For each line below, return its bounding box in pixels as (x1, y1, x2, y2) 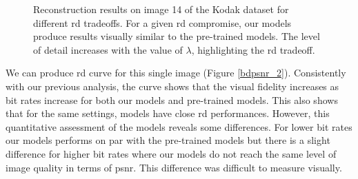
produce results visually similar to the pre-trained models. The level (33, 29, 320, 43)
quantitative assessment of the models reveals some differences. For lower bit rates (6, 119, 352, 134)
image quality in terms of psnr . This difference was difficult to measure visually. (6, 160, 342, 174)
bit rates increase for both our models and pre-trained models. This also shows (6, 92, 338, 107)
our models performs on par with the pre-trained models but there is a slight (6, 133, 330, 147)
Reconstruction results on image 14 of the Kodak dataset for (33, 2, 289, 16)
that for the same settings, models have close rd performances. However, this (6, 106, 330, 120)
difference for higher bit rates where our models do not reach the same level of (6, 146, 337, 160)
